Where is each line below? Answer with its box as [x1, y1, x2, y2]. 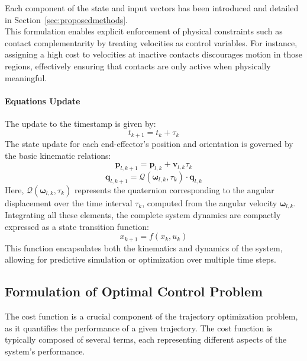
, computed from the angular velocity [142, 196, 277, 209]
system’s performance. [5, 345, 85, 357]
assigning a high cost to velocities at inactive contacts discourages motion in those [5, 48, 303, 60]
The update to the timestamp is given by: [5, 117, 156, 129]
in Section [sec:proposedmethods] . [5, 13, 128, 25]
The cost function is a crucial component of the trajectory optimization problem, [5, 310, 298, 322]
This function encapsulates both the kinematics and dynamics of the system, [5, 241, 283, 254]
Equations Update [5, 94, 80, 107]
